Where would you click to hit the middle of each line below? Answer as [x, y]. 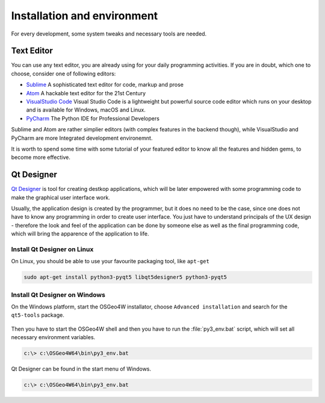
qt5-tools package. [38, 315]
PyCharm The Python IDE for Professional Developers [93, 118]
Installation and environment [85, 16]
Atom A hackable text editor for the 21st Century [86, 93]
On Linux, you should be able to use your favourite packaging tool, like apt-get [110, 261]
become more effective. [41, 157]
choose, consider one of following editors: [63, 73]
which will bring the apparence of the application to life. [80, 234]
